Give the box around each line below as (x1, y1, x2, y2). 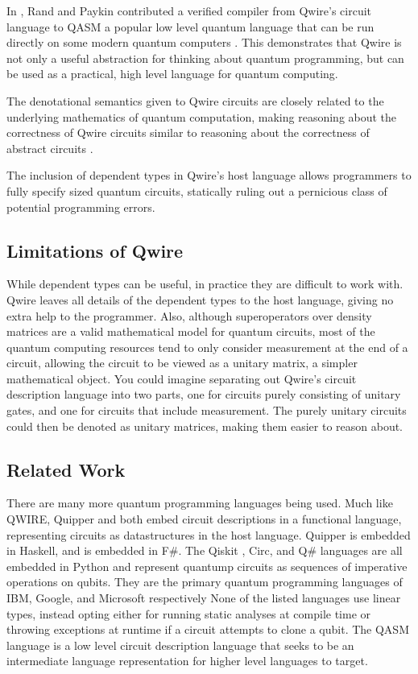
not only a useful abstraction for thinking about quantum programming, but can (6, 49, 404, 66)
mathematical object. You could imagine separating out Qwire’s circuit (6, 370, 357, 387)
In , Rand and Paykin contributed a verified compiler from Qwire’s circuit (6, 2, 372, 19)
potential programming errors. (6, 198, 155, 215)
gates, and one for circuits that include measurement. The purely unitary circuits (6, 402, 407, 419)
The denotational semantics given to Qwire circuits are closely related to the (6, 92, 384, 109)
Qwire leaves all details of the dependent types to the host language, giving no (6, 291, 394, 308)
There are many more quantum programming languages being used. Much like (6, 494, 393, 511)
